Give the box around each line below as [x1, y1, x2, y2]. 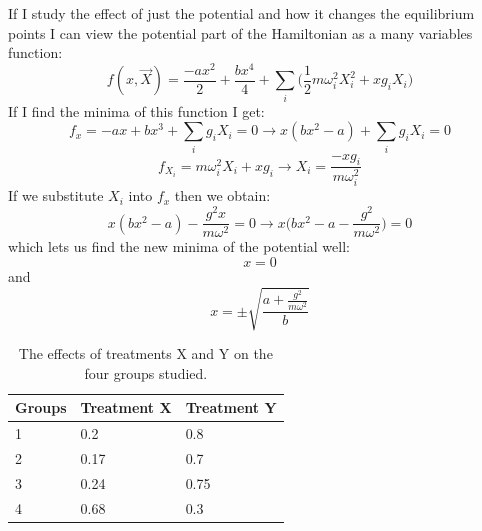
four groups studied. [84, 362, 208, 383]
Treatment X [80, 397, 172, 418]
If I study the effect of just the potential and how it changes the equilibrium [8, 3, 475, 23]
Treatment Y [185, 397, 277, 418]
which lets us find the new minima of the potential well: [8, 236, 350, 257]
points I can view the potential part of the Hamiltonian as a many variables [8, 22, 473, 43]
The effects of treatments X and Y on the [18, 342, 273, 363]
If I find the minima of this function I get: [8, 100, 265, 121]
